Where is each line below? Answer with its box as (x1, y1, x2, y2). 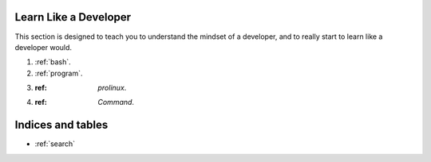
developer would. (14, 42, 72, 52)
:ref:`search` (34, 139, 76, 148)
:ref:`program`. (34, 68, 83, 78)
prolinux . (97, 83, 127, 93)
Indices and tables (14, 118, 109, 132)
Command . (97, 98, 135, 107)
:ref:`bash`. (34, 57, 71, 67)
